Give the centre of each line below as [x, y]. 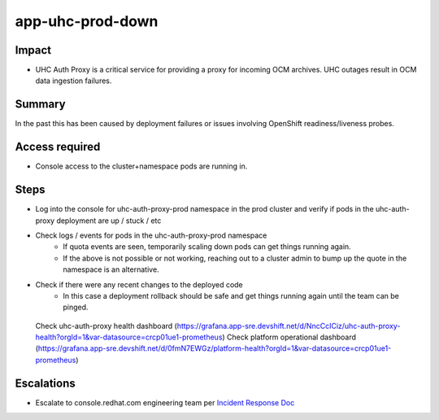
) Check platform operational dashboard [289, 337]
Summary [40, 105]
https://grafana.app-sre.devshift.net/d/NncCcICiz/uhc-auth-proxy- [289, 326]
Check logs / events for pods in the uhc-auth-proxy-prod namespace [151, 235]
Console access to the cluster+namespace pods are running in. [141, 166]
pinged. [76, 307]
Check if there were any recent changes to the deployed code [139, 284]
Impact [33, 50]
